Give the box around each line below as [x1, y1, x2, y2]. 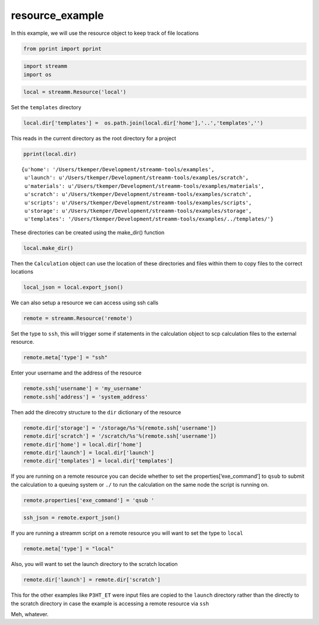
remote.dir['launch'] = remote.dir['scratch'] [23, 577, 161, 583]
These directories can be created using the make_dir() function [11, 229, 165, 236]
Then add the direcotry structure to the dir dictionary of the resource [11, 408, 181, 416]
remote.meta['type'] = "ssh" [23, 354, 108, 361]
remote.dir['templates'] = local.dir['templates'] [23, 458, 174, 464]
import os [23, 71, 52, 78]
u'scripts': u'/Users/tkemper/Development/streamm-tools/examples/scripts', [24, 199, 252, 206]
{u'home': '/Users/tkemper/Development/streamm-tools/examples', [21, 166, 215, 172]
